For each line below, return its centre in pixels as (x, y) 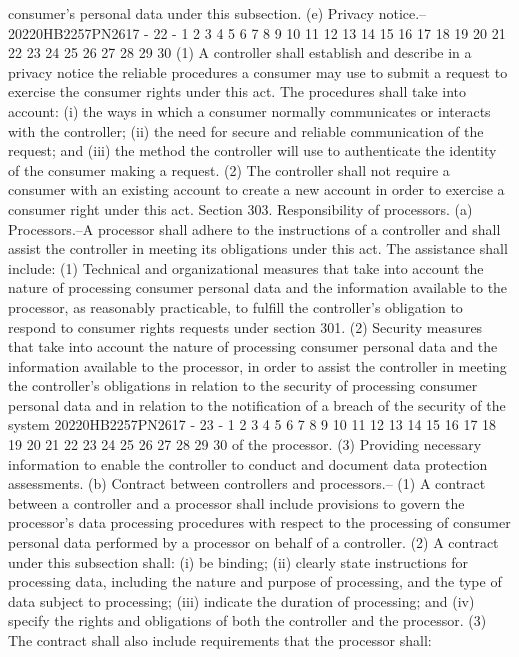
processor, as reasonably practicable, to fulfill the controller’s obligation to (235, 306)
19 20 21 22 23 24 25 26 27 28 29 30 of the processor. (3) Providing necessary (245, 444)
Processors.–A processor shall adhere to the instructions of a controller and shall (254, 228)
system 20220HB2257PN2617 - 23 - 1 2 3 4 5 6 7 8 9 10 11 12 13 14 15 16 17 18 (252, 424)
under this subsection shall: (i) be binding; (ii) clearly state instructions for (238, 561)
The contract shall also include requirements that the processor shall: (220, 640)
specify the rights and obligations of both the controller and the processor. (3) (247, 620)
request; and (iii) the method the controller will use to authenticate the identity (252, 150)
